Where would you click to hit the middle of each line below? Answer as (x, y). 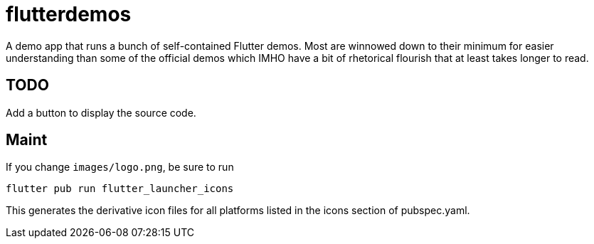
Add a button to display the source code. (101, 112)
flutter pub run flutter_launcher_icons (120, 189)
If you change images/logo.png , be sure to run (120, 167)
